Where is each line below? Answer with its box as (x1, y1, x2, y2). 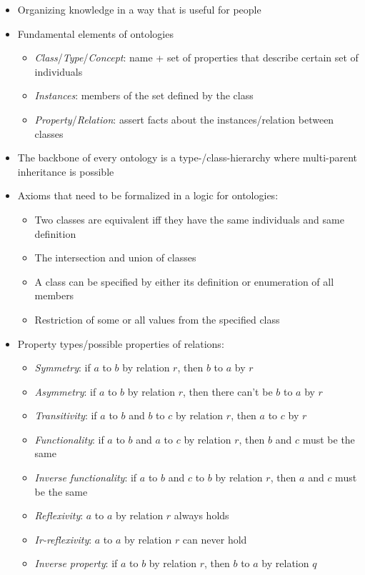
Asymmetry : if (34, 384, 96, 399)
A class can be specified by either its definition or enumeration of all (34, 274, 334, 289)
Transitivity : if (34, 408, 97, 423)
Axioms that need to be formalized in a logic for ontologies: (17, 188, 279, 203)
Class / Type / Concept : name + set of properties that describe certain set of (34, 50, 359, 65)
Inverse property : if (34, 556, 118, 571)
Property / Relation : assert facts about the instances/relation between (34, 111, 334, 126)
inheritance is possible (17, 164, 114, 179)
